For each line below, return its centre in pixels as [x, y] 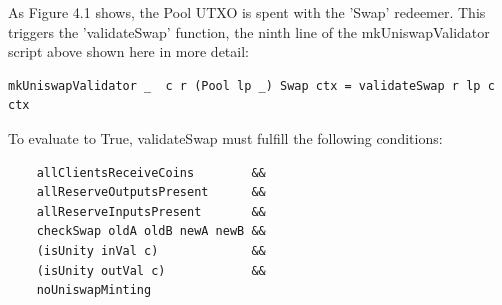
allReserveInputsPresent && [151, 211]
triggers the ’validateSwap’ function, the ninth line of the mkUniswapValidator [249, 31]
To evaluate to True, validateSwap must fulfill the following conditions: [225, 137]
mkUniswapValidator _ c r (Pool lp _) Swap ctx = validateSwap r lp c [251, 85]
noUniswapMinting [94, 290]
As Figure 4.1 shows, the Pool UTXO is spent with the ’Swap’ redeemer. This [247, 12]
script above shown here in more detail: [128, 51]
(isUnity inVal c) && [151, 250]
